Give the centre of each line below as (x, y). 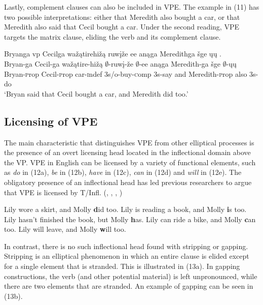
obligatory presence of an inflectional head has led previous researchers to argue (128, 182)
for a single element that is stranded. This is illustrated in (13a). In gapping (122, 266)
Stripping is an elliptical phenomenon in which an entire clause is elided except (127, 256)
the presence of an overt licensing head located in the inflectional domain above (127, 152)
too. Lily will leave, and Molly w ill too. (65, 229)
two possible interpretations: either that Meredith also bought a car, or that (122, 17)
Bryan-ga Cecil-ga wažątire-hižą (53, 63)
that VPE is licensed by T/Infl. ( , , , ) (63, 192)
